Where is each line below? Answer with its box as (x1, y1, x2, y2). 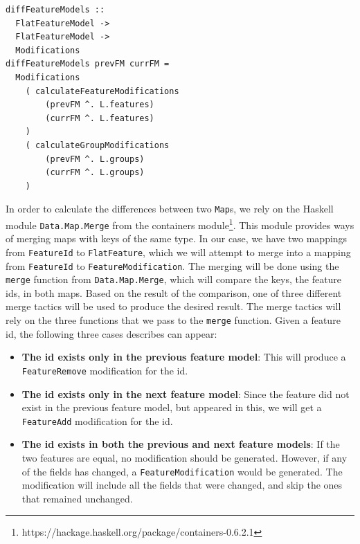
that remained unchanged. (21, 491, 133, 505)
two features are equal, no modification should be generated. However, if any (21, 450, 348, 464)
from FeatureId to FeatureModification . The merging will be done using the (6, 258, 339, 273)
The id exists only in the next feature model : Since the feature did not (21, 386, 350, 401)
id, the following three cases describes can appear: (6, 326, 217, 341)
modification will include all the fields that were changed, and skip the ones (21, 478, 343, 492)
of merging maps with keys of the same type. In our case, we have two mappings (6, 231, 348, 246)
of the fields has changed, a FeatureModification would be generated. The (21, 464, 343, 478)
